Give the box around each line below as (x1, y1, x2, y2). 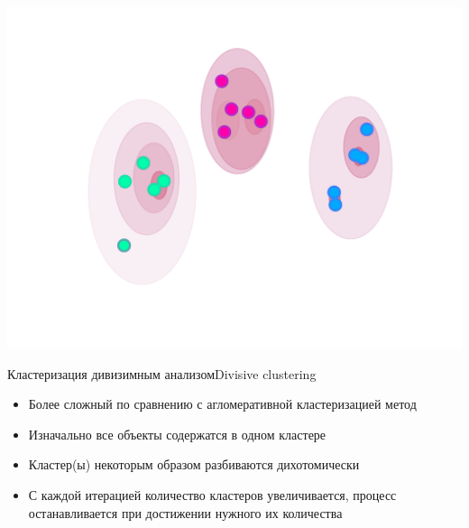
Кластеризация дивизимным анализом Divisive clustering (7, 364, 317, 383)
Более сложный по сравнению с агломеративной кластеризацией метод (28, 394, 417, 413)
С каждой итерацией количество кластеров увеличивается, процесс (28, 485, 397, 504)
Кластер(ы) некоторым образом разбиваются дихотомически (28, 455, 360, 474)
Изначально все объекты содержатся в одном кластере (28, 424, 326, 443)
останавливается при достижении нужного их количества (28, 503, 343, 522)
